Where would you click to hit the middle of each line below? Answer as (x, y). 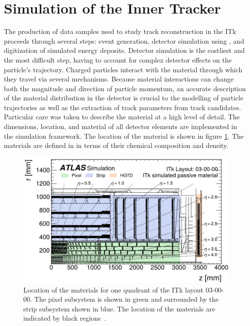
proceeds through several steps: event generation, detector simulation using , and (124, 41)
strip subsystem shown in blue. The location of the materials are (119, 308)
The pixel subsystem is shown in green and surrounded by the (126, 299)
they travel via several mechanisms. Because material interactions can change (119, 79)
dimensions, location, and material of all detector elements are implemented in (121, 126)
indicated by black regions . (65, 318)
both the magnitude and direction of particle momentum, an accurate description (125, 88)
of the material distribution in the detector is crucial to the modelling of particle (124, 98)
